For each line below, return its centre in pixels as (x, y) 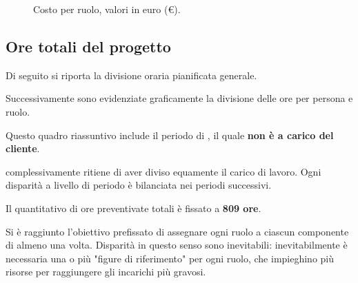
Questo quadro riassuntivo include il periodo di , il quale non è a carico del (170, 135)
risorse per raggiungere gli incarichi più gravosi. (106, 272)
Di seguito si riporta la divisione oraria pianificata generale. (131, 75)
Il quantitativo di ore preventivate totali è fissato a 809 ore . (133, 208)
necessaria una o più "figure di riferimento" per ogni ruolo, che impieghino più (170, 258)
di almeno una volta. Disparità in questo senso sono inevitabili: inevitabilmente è (177, 245)
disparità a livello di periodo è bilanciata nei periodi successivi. (139, 185)
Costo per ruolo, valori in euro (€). (107, 9)
